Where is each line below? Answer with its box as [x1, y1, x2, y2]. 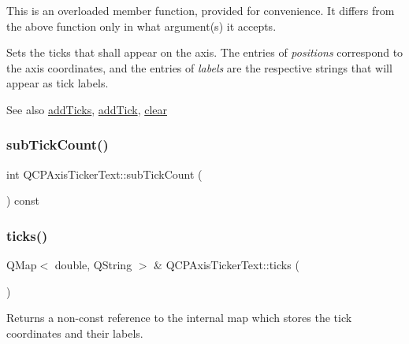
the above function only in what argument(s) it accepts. [6, 17, 277, 34]
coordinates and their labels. [6, 324, 143, 341]
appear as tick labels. [6, 75, 109, 91]
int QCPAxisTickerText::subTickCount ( [6, 165, 203, 182]
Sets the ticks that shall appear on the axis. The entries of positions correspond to [6, 44, 403, 61]
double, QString [54, 257, 132, 273]
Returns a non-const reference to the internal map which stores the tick [6, 309, 352, 326]
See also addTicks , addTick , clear [6, 101, 168, 117]
